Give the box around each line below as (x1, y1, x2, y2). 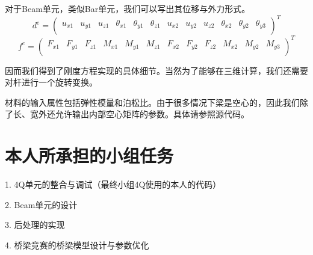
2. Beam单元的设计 (5, 198, 78, 210)
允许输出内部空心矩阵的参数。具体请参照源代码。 (55, 108, 249, 120)
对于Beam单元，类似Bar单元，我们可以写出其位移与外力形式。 (5, 2, 250, 14)
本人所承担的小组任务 (5, 143, 174, 168)
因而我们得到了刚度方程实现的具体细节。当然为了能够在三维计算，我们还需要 (5, 64, 308, 76)
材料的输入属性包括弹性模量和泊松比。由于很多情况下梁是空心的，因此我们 (5, 96, 300, 108)
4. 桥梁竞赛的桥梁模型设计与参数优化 (5, 238, 149, 251)
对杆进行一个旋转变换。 (5, 76, 98, 88)
